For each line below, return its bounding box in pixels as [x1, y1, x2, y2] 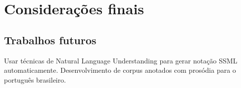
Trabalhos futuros [4, 32, 96, 47]
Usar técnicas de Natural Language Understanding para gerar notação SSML [4, 55, 238, 65]
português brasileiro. [4, 74, 66, 85]
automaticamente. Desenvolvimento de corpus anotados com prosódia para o [4, 65, 236, 75]
